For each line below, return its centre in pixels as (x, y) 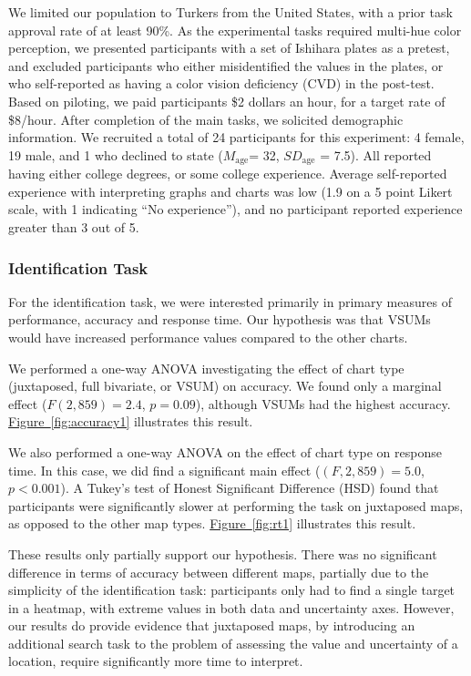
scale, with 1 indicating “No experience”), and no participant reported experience (235, 209)
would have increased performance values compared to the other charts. (208, 337)
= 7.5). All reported (376, 154)
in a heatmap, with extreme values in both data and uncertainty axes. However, (231, 607)
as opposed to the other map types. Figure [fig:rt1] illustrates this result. (212, 523)
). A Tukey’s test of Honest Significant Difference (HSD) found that (250, 488)
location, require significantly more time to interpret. (156, 661)
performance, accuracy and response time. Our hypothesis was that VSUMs (220, 319)
